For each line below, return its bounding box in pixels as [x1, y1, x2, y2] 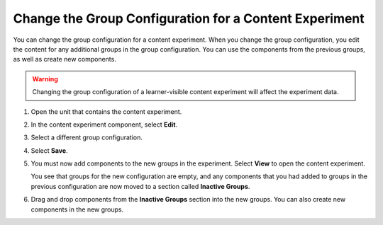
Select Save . [30, 146, 68, 155]
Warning [32, 74, 58, 83]
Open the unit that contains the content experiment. [30, 107, 182, 116]
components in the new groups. [30, 205, 124, 214]
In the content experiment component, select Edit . [30, 120, 178, 129]
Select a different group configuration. [30, 133, 143, 142]
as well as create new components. [13, 55, 116, 64]
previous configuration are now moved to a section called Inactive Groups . [30, 182, 250, 190]
